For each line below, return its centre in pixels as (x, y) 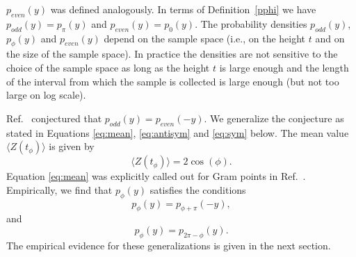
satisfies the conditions (198, 189)
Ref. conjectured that (54, 118)
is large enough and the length (284, 67)
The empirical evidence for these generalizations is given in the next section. (169, 245)
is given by (72, 146)
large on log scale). (46, 95)
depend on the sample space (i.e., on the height (205, 38)
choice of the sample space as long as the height (108, 67)
